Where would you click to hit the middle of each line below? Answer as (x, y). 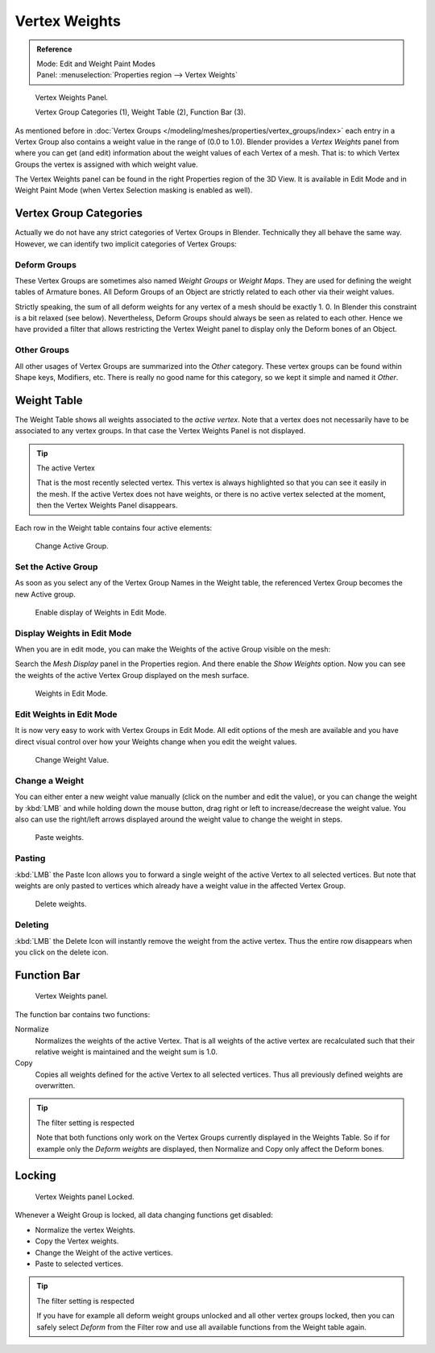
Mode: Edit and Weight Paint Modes (96, 64)
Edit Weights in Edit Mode (66, 714)
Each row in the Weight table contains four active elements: (114, 528)
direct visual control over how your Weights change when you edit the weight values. (156, 742)
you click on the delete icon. (62, 952)
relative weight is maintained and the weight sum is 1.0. (126, 1052)
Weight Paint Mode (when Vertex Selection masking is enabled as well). (134, 190)
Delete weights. (61, 904)
